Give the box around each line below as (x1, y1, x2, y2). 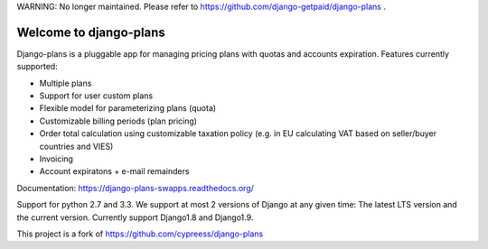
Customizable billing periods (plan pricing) (39, 115, 198, 126)
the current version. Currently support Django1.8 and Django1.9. (16, 212, 254, 223)
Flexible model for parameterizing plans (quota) (39, 103, 217, 114)
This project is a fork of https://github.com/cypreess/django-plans (16, 228, 264, 239)
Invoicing (39, 153, 74, 164)
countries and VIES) (39, 141, 114, 152)
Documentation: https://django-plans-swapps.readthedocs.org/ (16, 182, 255, 193)
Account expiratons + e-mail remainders (39, 166, 190, 177)
